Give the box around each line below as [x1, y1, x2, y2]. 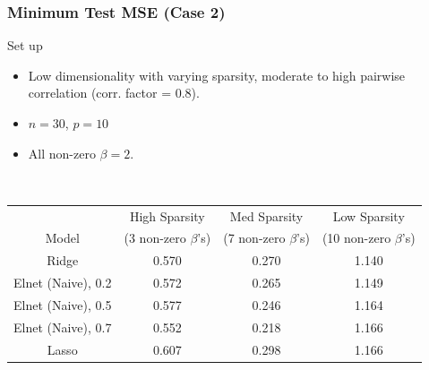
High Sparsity [129, 206, 205, 225]
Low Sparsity [332, 206, 405, 225]
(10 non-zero [322, 228, 391, 247]
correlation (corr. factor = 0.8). [28, 83, 200, 102]
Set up [7, 36, 43, 55]
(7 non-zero [223, 228, 286, 247]
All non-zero [28, 143, 96, 162]
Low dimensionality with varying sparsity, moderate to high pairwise [28, 65, 406, 84]
